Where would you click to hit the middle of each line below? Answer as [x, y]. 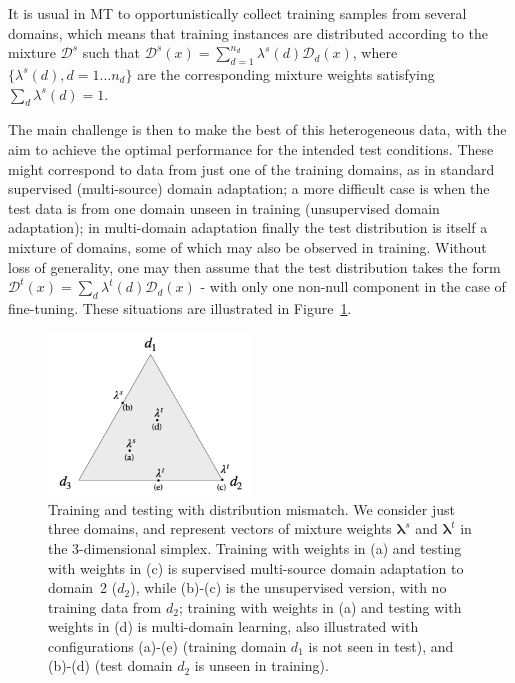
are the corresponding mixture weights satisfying [286, 73]
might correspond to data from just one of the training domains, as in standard [251, 168]
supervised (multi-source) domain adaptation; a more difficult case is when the [249, 188]
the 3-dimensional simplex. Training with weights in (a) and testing [255, 547]
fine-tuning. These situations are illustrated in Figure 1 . [180, 307]
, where [375, 52]
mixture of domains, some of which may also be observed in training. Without [247, 246]
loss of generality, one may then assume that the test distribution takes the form [254, 266]
